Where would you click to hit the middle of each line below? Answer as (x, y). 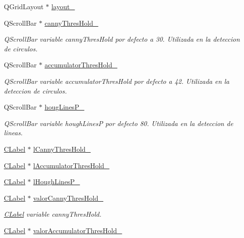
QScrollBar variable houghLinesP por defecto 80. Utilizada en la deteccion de (119, 123)
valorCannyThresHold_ (68, 198)
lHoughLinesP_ (57, 182)
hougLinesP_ (64, 107)
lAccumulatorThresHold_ (71, 165)
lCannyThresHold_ (62, 149)
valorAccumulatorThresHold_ (78, 230)
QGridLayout (24, 6)
